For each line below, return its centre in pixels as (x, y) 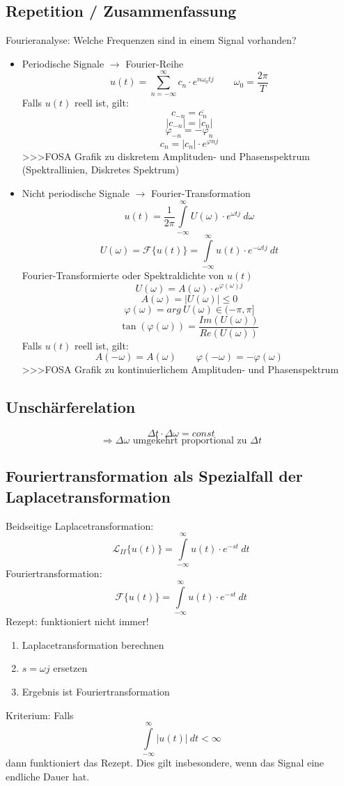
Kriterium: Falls (40, 715)
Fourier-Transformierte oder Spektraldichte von (123, 275)
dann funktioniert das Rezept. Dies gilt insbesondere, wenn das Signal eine (165, 763)
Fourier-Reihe (155, 63)
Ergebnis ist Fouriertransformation (96, 691)
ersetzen (70, 668)
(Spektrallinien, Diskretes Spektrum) (101, 170)
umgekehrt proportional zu (190, 441)
